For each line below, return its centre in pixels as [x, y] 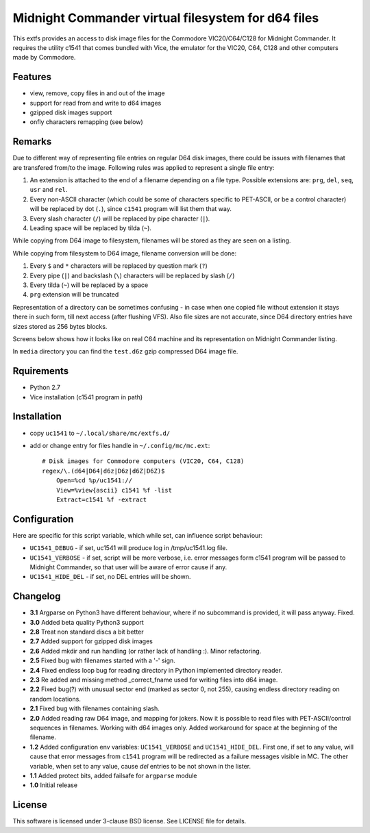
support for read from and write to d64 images [96, 103]
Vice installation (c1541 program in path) [86, 397]
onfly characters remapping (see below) [86, 122]
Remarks [32, 141]
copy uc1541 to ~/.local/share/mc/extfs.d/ [100, 433]
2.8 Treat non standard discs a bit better [87, 632]
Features [32, 77]
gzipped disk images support [71, 112]
